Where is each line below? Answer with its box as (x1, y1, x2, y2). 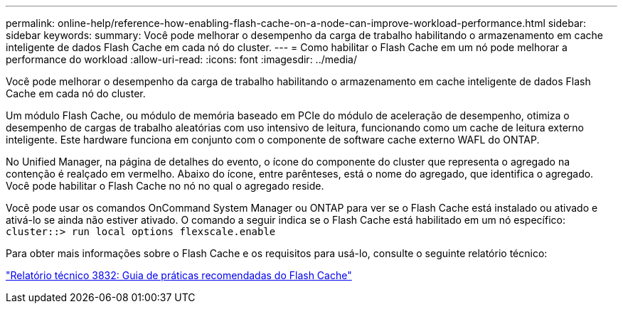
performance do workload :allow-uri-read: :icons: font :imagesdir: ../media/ (6, 53, 358, 65)
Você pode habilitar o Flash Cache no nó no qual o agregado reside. (6, 180, 324, 192)
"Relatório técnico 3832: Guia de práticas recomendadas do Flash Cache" (6, 269, 352, 281)
